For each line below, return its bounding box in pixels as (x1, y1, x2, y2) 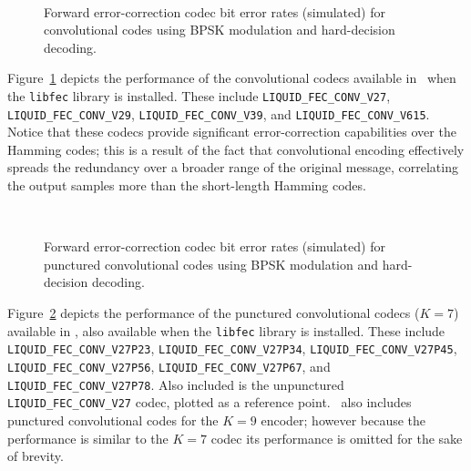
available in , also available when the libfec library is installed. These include (7, 321, 445, 340)
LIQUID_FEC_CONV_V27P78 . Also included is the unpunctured (7, 374, 344, 394)
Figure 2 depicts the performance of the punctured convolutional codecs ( (7, 303, 420, 323)
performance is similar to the (7, 428, 169, 447)
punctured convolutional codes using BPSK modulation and (44, 254, 378, 273)
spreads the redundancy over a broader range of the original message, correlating (7, 158, 458, 177)
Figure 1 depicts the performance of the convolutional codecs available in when (7, 68, 456, 87)
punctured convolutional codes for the (7, 410, 219, 429)
